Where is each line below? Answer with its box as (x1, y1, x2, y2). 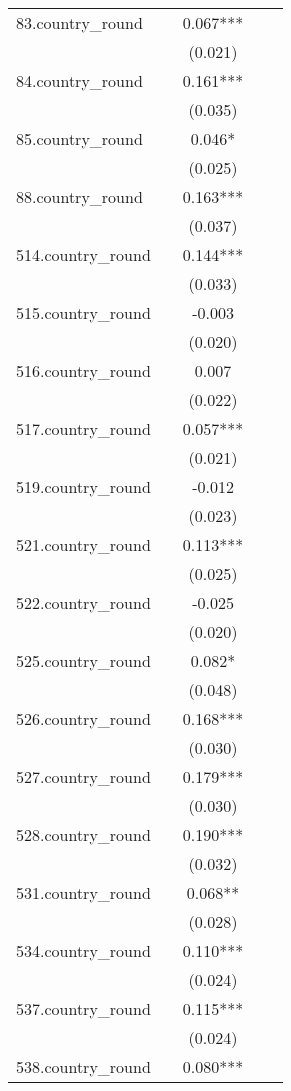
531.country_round (16, 881, 151, 904)
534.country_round (16, 939, 151, 962)
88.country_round (16, 185, 143, 208)
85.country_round (16, 127, 143, 150)
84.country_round (16, 69, 143, 92)
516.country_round (16, 359, 151, 382)
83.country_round (16, 11, 143, 34)
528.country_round (16, 823, 151, 846)
